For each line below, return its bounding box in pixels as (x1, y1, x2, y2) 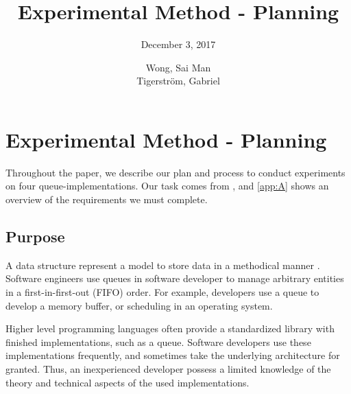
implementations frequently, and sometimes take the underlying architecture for (5, 348, 340, 362)
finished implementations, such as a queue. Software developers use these (5, 334, 311, 349)
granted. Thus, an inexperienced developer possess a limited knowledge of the (5, 361, 331, 375)
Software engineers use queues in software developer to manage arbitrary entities (5, 271, 344, 286)
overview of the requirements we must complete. (5, 192, 208, 207)
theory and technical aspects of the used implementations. (5, 375, 250, 389)
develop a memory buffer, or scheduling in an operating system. (5, 298, 273, 312)
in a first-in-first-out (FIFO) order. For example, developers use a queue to (5, 285, 319, 299)
